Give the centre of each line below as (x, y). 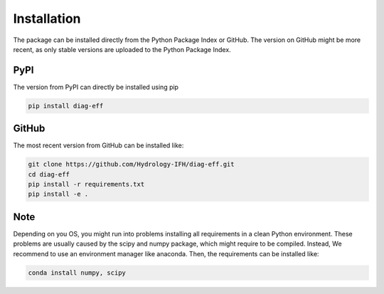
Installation (47, 19)
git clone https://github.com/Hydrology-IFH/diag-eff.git (131, 164)
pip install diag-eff (66, 106)
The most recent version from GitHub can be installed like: (98, 145)
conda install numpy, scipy (77, 273)
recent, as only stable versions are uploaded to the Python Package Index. (122, 49)
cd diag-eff (49, 174)
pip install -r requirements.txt (86, 184)
